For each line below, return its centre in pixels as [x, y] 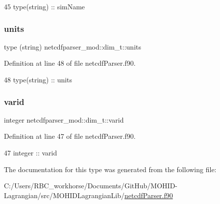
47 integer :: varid [31, 153]
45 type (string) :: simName [45, 6]
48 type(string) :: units [38, 79]
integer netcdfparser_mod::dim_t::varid [64, 119]
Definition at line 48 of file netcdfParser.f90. [70, 63]
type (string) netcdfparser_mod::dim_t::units [73, 46]
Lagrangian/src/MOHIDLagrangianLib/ [64, 195]
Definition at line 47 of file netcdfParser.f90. [70, 136]
